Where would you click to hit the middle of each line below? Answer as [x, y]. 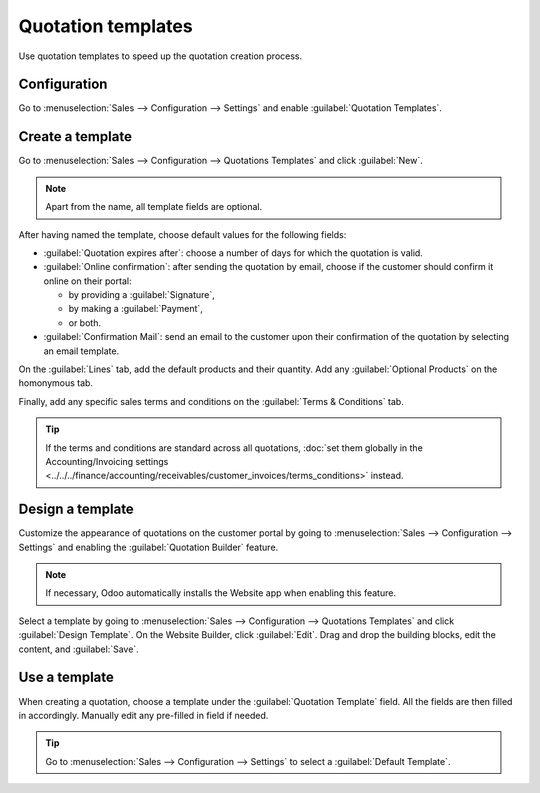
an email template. [81, 351]
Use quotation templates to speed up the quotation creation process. [160, 56]
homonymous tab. [56, 383]
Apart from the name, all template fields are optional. [154, 207]
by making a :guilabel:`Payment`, [136, 309]
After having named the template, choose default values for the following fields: [182, 234]
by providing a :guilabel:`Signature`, [141, 295]
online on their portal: [87, 281]
